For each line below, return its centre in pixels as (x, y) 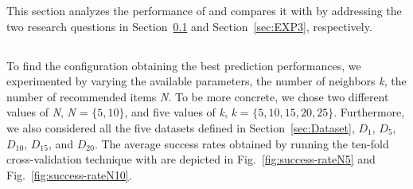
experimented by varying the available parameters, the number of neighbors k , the (206, 81)
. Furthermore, (369, 112)
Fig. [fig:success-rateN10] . (69, 174)
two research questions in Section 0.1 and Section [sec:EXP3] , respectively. (189, 26)
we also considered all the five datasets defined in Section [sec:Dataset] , (181, 127)
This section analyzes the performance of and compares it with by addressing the (204, 10)
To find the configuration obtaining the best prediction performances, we (184, 65)
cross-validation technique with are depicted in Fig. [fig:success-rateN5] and (191, 159)
